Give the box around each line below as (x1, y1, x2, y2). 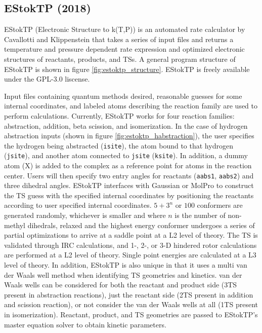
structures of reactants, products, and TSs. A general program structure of (4, 53, 236, 64)
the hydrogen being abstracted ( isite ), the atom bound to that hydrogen (4, 140, 233, 151)
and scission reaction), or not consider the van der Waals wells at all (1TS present (4, 299, 258, 310)
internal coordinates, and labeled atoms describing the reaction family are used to (4, 100, 258, 111)
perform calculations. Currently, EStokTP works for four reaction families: (4, 110, 235, 121)
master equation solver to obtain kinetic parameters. (4, 319, 166, 329)
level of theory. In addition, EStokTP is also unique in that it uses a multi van (4, 260, 247, 270)
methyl (4, 219, 25, 230)
